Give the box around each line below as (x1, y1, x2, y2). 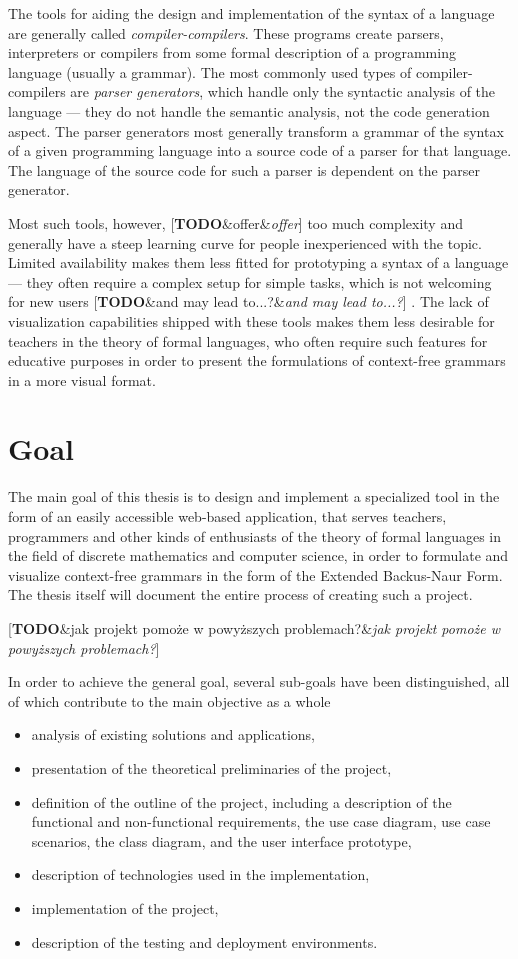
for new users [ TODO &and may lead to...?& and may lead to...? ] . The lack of (8, 291, 489, 312)
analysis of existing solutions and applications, (31, 724, 316, 745)
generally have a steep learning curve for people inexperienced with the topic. (8, 232, 482, 253)
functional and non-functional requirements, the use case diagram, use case (31, 811, 491, 832)
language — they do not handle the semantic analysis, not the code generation (8, 100, 490, 121)
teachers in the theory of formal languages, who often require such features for (8, 330, 488, 351)
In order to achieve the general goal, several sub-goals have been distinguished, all (8, 671, 510, 692)
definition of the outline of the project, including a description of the (31, 791, 452, 812)
